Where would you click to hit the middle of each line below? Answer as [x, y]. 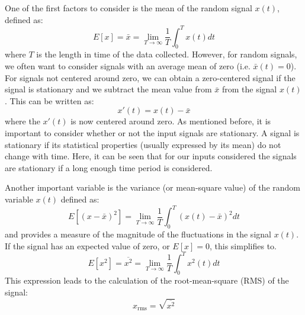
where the [23, 121]
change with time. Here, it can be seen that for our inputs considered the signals [151, 156]
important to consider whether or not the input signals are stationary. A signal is [152, 133]
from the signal [249, 89]
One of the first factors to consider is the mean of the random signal [129, 8]
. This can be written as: [49, 100]
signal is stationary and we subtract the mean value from [108, 89]
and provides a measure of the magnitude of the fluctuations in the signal [138, 234]
